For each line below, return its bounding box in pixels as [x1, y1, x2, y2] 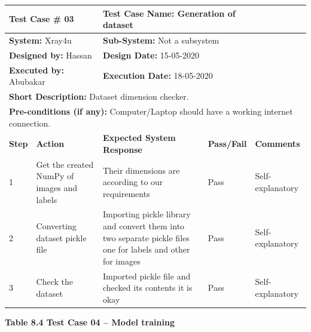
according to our [102, 176, 163, 188]
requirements [102, 187, 150, 199]
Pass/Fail [208, 137, 247, 150]
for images [102, 254, 141, 267]
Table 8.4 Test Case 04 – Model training [5, 315, 175, 328]
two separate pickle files [102, 231, 190, 244]
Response [102, 143, 142, 155]
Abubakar [9, 75, 45, 88]
